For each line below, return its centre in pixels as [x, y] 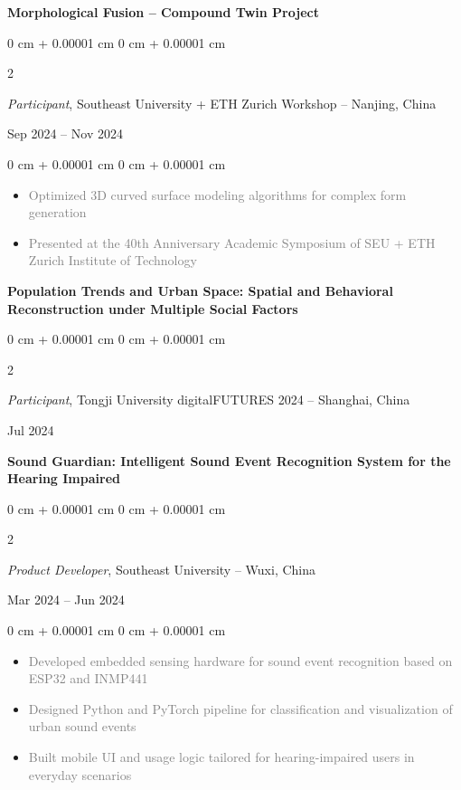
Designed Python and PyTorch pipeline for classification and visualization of [240, 708]
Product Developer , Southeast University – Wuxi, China [161, 569]
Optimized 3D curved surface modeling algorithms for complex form [217, 194]
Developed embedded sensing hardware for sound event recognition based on [240, 660]
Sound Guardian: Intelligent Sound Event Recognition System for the [229, 460]
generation [57, 212]
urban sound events [82, 726]
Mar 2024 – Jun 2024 [66, 600]
